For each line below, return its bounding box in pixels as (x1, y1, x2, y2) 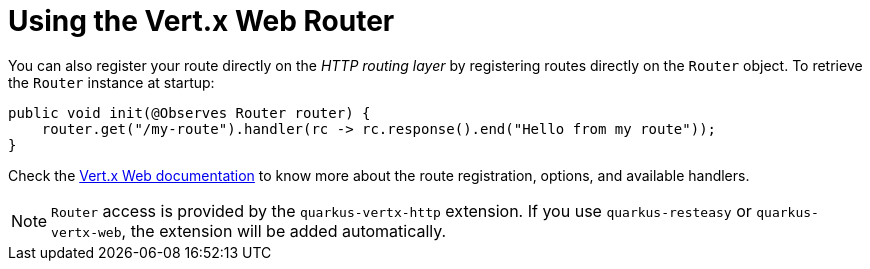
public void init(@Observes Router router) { (8, 104, 371, 121)
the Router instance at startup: (8, 73, 215, 91)
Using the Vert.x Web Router (8, 4, 395, 38)
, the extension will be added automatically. (121, 220, 447, 241)
